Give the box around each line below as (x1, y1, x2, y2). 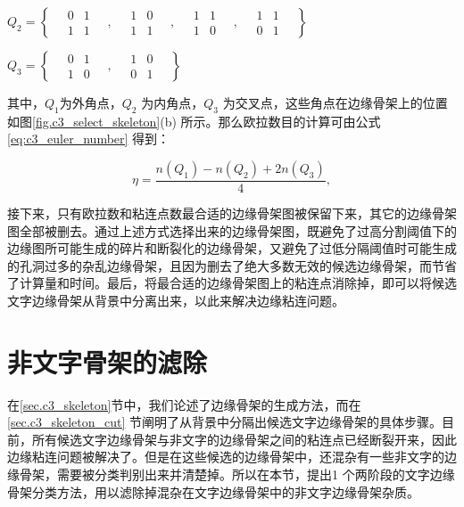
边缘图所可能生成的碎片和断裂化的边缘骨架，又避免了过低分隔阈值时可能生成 (7, 239, 457, 258)
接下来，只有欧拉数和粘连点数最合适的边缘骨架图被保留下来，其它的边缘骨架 (7, 204, 457, 223)
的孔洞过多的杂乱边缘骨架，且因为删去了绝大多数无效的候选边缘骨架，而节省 (7, 256, 457, 274)
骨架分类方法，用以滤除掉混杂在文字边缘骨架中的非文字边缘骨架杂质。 (7, 482, 419, 501)
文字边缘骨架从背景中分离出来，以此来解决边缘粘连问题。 (7, 290, 344, 309)
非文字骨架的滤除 (7, 343, 208, 380)
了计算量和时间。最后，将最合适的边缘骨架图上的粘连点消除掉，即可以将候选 (7, 274, 457, 292)
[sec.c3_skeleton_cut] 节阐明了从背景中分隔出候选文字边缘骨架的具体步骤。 (7, 413, 443, 431)
